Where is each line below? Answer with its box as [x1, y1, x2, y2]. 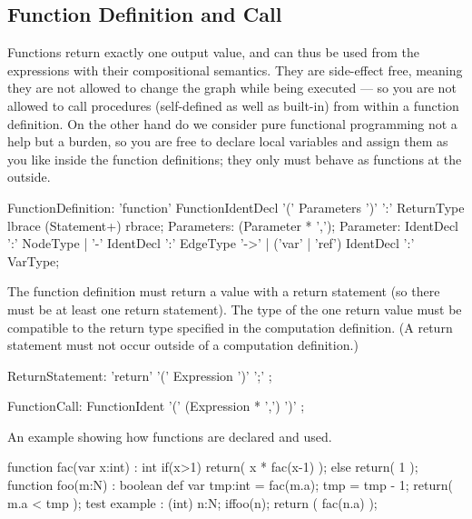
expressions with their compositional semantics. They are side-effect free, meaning [7, 60, 463, 79]
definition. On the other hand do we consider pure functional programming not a [7, 114, 457, 133]
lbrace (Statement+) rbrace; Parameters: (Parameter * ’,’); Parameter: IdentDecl [7, 215, 459, 235]
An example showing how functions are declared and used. [7, 426, 332, 445]
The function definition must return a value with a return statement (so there [7, 282, 440, 301]
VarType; [7, 251, 60, 270]
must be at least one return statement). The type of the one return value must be [7, 299, 462, 318]
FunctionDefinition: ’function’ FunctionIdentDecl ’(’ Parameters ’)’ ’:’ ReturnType [7, 197, 465, 216]
